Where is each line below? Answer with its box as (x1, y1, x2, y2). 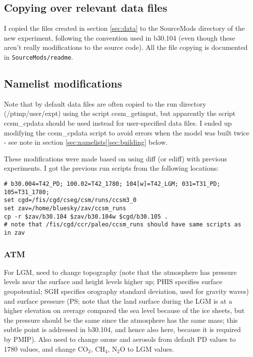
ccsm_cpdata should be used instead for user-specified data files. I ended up (4, 118, 232, 128)
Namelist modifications (4, 76, 122, 91)
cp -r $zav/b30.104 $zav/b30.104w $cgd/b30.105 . (4, 213, 168, 220)
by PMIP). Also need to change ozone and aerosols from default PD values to (4, 334, 236, 344)
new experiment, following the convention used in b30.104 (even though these (4, 32, 235, 43)
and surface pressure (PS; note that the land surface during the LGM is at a (4, 295, 233, 306)
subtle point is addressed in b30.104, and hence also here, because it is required (4, 324, 241, 335)
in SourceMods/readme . (4, 51, 73, 62)
